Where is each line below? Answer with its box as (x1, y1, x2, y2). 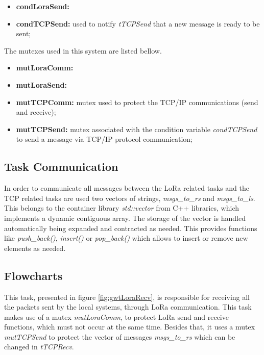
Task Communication (4, 159, 118, 174)
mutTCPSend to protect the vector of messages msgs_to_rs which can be (4, 331, 235, 342)
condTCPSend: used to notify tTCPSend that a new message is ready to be (16, 18, 260, 29)
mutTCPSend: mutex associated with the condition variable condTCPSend (16, 123, 257, 134)
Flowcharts (4, 267, 63, 283)
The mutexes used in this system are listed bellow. (4, 45, 162, 56)
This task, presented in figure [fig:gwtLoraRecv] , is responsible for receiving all (4, 291, 250, 302)
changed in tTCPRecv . (4, 341, 74, 352)
